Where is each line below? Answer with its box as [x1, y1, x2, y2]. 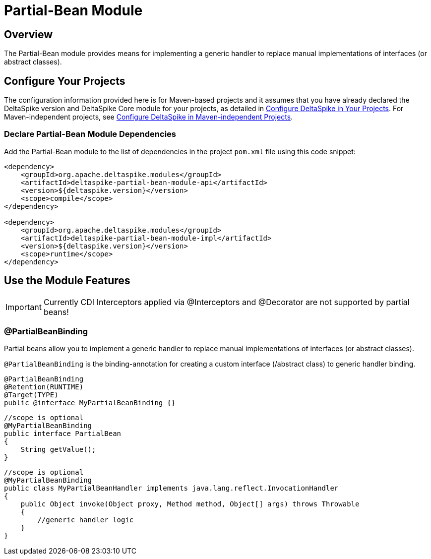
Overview [4, 28, 53, 41]
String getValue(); [20, 445, 96, 454]
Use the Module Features [4, 274, 130, 287]
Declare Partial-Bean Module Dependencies [4, 129, 176, 139]
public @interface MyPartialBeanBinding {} [4, 399, 176, 407]
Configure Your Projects [4, 74, 125, 87]
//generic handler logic [37, 516, 134, 524]
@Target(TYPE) [4, 391, 59, 399]
